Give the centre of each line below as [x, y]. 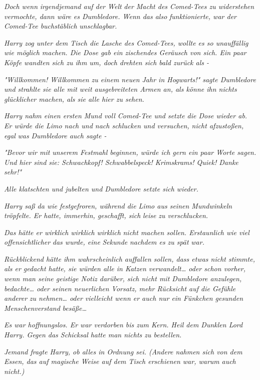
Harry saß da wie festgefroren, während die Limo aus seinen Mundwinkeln [118, 205]
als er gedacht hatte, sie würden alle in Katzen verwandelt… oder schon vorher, [125, 268]
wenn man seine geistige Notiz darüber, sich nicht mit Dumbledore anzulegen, [123, 278]
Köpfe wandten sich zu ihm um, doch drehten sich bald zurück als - [107, 62]
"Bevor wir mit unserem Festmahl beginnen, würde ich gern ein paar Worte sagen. [130, 152]
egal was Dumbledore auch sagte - [55, 135]
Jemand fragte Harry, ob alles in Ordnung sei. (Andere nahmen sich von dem [123, 351]
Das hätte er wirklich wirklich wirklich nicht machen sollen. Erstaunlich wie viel [127, 232]
